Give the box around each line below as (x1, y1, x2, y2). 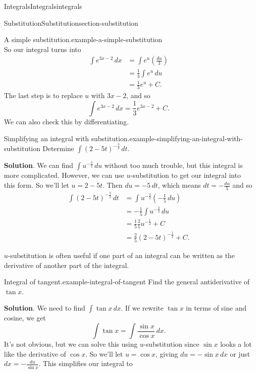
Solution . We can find (4, 160, 73, 170)
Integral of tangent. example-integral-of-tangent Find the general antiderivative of (4, 276, 250, 287)
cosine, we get (4, 313, 46, 323)
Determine (42, 143, 74, 154)
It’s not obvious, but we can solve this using (4, 339, 138, 349)
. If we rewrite (121, 303, 164, 313)
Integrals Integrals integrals (4, 1, 82, 11)
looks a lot (220, 339, 252, 349)
